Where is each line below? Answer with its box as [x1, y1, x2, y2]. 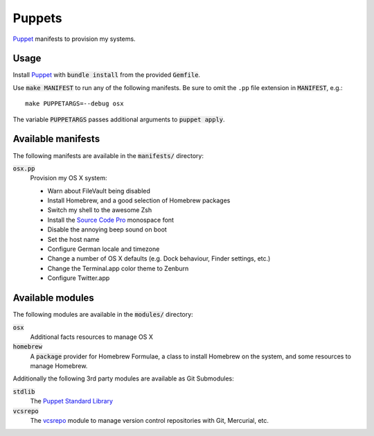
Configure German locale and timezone [47, 245, 160, 253]
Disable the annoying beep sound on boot [47, 225, 168, 234]
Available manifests [12, 133, 100, 145]
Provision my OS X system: [30, 174, 107, 182]
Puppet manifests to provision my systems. [12, 35, 136, 43]
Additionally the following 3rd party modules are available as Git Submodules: [12, 374, 235, 383]
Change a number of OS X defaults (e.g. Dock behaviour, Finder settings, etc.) [47, 254, 271, 263]
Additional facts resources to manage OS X [30, 333, 154, 341]
